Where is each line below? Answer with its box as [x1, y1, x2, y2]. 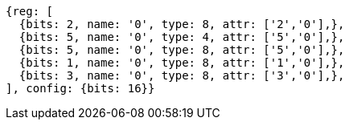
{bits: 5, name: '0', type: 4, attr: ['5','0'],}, [18, 30, 345, 43]
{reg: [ [6, 5, 54, 18]
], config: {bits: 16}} [6, 82, 155, 95]
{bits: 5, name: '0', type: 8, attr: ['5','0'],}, [18, 43, 345, 56]
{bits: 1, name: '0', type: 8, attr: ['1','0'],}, [18, 56, 345, 69]
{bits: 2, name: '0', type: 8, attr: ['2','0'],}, [18, 18, 345, 30]
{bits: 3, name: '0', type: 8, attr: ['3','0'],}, [18, 69, 345, 82]
